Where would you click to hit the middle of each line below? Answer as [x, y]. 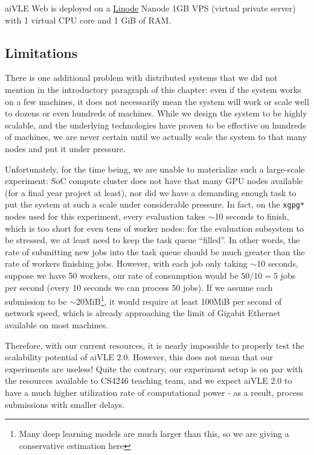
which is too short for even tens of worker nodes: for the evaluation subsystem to [154, 228]
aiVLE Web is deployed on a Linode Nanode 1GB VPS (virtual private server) [150, 8]
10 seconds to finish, [252, 216]
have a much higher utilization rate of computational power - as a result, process [154, 392]
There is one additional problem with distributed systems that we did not [141, 78]
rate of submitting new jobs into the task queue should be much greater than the [155, 251]
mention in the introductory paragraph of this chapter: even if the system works [153, 89]
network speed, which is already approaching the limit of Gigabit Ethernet [143, 313]
